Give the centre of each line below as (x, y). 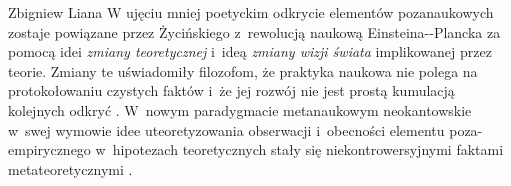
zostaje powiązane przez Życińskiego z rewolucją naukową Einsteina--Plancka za (254, 31)
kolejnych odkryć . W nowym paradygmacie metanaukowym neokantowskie (240, 109)
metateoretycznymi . (70, 168)
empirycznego (49, 149)
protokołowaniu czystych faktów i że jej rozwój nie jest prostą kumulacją (231, 90)
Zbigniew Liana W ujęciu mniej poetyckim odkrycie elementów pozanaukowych (251, 12)
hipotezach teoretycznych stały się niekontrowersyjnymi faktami (308, 149)
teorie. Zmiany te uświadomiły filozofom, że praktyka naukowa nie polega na (243, 70)
